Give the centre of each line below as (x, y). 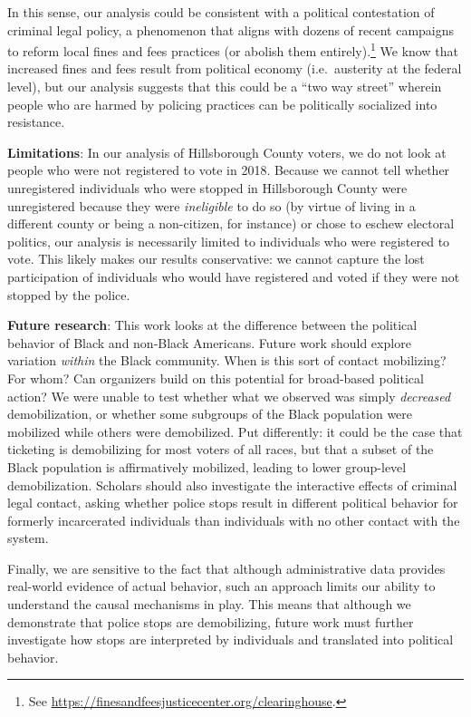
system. (28, 538)
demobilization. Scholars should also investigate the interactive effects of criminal (232, 484)
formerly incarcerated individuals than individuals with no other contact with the (234, 520)
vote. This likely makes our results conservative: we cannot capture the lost (216, 259)
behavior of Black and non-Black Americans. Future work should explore (209, 342)
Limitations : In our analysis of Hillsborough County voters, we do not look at (227, 152)
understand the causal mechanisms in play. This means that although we (209, 604)
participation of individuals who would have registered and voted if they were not (234, 276)
